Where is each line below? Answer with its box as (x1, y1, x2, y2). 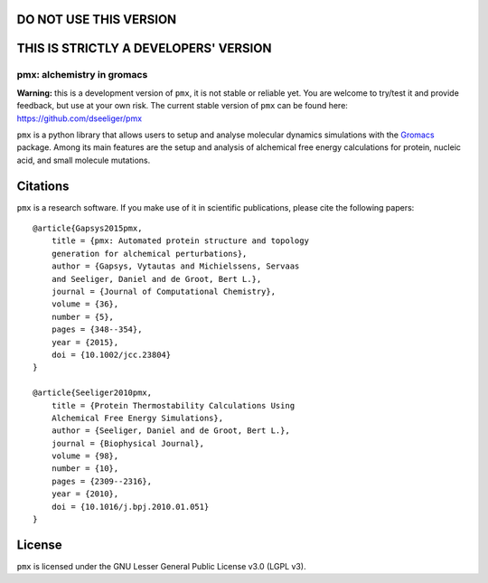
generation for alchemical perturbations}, (51, 249, 248, 259)
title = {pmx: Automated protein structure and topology (51, 236, 309, 246)
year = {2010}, (51, 489, 119, 499)
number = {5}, (51, 312, 115, 322)
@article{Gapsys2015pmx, (33, 223, 143, 234)
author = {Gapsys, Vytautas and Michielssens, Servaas (51, 261, 300, 271)
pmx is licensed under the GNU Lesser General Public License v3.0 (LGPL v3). (16, 560, 306, 571)
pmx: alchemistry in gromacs (16, 69, 148, 81)
